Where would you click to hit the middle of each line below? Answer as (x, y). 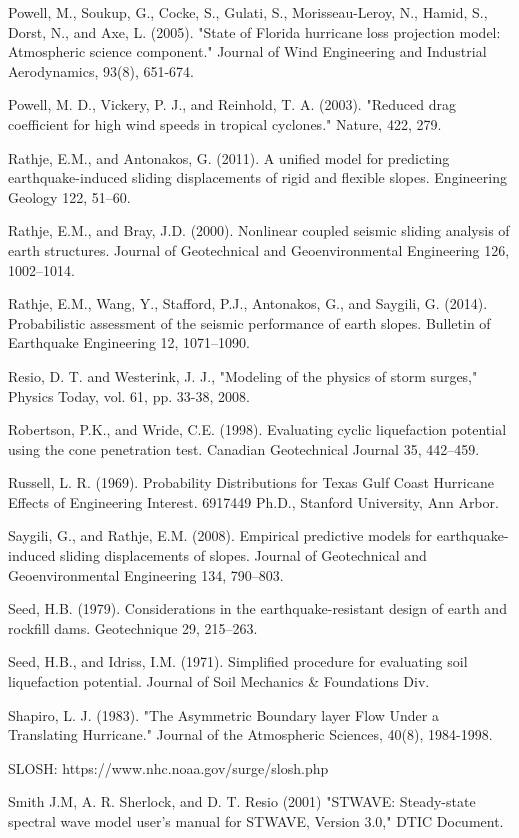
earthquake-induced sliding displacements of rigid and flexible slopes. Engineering (257, 177)
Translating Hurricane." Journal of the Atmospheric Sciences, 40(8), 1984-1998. (250, 734)
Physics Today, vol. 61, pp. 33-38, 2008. (129, 395)
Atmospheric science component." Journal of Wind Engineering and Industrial (247, 51)
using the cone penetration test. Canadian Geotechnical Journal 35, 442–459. (244, 448)
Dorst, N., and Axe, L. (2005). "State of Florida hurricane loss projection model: (254, 31)
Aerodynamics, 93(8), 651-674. (101, 70)
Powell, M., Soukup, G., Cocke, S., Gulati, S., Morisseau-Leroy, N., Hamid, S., (248, 12)
